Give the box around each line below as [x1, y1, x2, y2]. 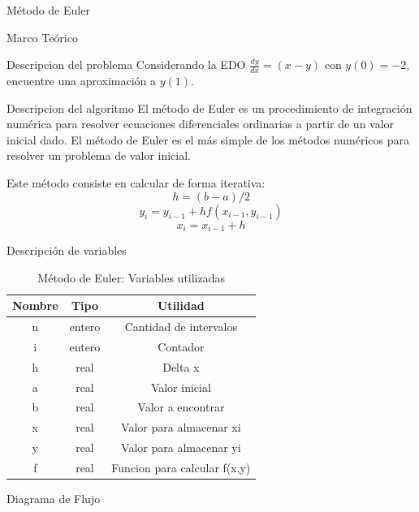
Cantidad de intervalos [124, 318, 237, 335]
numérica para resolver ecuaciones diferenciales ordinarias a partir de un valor [6, 115, 395, 132]
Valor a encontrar [137, 398, 225, 415]
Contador [158, 338, 205, 355]
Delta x [162, 358, 200, 375]
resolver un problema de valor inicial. [6, 147, 191, 164]
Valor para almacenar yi [121, 439, 241, 456]
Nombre [12, 297, 58, 314]
